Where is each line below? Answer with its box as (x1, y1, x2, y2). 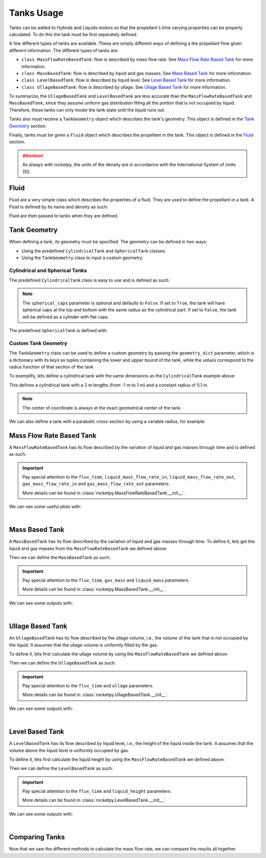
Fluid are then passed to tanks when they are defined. (9, 213, 119, 219)
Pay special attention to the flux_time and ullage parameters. (22, 683, 154, 689)
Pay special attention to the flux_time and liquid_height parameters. (22, 788, 172, 794)
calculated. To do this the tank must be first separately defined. (9, 31, 138, 37)
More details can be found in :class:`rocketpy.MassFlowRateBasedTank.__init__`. (22, 490, 185, 496)
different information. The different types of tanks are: (9, 47, 119, 53)
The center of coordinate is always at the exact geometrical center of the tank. (22, 405, 182, 410)
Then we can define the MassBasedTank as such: (9, 555, 111, 560)
